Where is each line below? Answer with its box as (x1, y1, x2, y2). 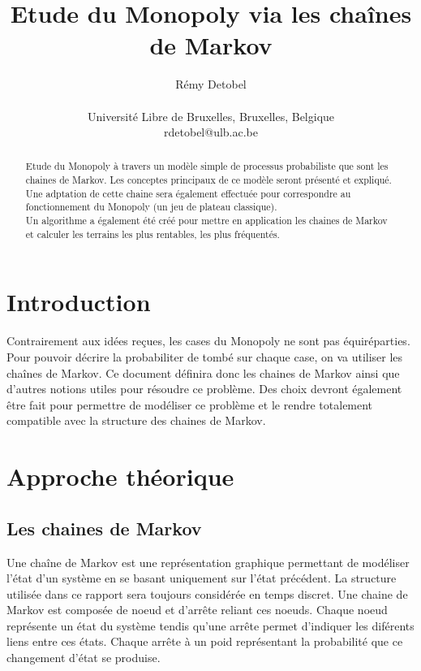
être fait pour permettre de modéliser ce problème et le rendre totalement (6, 396, 373, 413)
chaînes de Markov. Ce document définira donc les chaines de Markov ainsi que (6, 364, 400, 381)
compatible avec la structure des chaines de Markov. (6, 412, 266, 429)
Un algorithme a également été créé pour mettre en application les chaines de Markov (25, 214, 388, 227)
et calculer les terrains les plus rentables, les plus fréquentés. (25, 227, 280, 240)
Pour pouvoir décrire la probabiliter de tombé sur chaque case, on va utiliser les (6, 348, 403, 365)
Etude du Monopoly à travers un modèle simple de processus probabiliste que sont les (25, 159, 389, 173)
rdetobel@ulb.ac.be (164, 123, 258, 141)
